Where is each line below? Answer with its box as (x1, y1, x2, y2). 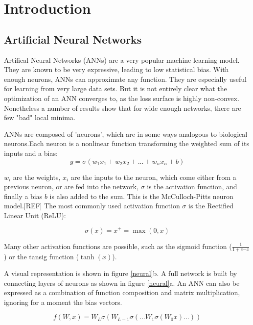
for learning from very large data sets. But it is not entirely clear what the (4, 83, 227, 94)
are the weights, (13, 172, 61, 182)
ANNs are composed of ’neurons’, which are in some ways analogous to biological (4, 128, 248, 139)
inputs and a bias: (4, 148, 58, 158)
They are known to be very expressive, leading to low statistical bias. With (4, 64, 229, 75)
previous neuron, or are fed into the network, (4, 181, 138, 192)
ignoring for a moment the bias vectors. (4, 297, 122, 307)
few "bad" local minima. (4, 112, 75, 123)
